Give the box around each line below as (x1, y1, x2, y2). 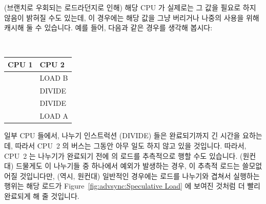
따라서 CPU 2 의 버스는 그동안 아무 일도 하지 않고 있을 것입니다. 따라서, (15, 140, 247, 151)
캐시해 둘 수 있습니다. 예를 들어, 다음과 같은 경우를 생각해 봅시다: (4, 22, 213, 33)
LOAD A (39, 110, 69, 121)
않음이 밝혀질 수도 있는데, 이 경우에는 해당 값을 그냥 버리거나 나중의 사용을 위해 (4, 12, 259, 23)
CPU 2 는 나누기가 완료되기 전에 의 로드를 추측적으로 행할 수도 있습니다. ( (4, 150, 243, 161)
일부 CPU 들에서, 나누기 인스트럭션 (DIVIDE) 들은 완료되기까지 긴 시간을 (4, 130, 240, 141)
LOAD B (39, 72, 68, 83)
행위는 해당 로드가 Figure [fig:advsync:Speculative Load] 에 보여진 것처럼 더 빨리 (4, 180, 260, 191)
